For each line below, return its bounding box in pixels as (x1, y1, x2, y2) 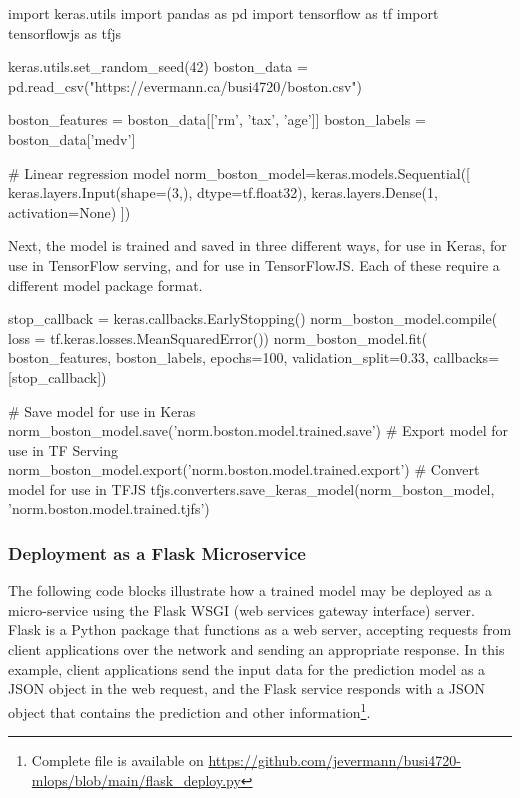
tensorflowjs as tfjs (8, 22, 122, 43)
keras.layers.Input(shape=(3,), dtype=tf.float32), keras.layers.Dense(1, (8, 182, 438, 203)
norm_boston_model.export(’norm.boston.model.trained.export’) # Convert (8, 459, 480, 480)
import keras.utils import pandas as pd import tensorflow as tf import (8, 3, 439, 23)
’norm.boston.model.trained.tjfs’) (8, 498, 210, 519)
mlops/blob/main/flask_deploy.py (31, 769, 241, 790)
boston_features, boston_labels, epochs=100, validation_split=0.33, (8, 347, 429, 368)
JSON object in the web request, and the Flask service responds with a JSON (8, 678, 486, 699)
